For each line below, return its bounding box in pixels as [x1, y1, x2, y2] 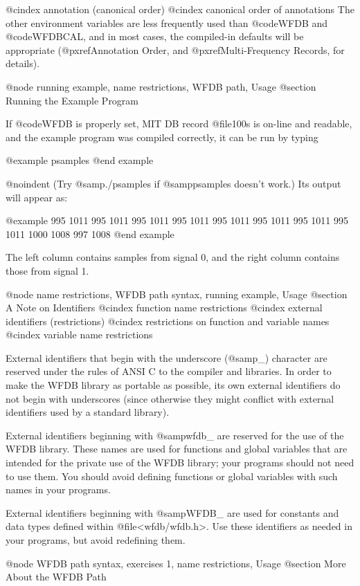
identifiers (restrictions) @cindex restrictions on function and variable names [6, 313, 330, 328]
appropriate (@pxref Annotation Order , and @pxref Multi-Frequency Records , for [6, 42, 345, 57]
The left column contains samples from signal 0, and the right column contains [6, 250, 340, 264]
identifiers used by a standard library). [6, 405, 170, 419]
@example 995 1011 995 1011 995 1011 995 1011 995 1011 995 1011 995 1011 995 [6, 213, 348, 228]
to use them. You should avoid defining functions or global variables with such [6, 468, 338, 483]
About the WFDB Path [6, 569, 107, 584]
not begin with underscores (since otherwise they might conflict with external [6, 391, 334, 405]
